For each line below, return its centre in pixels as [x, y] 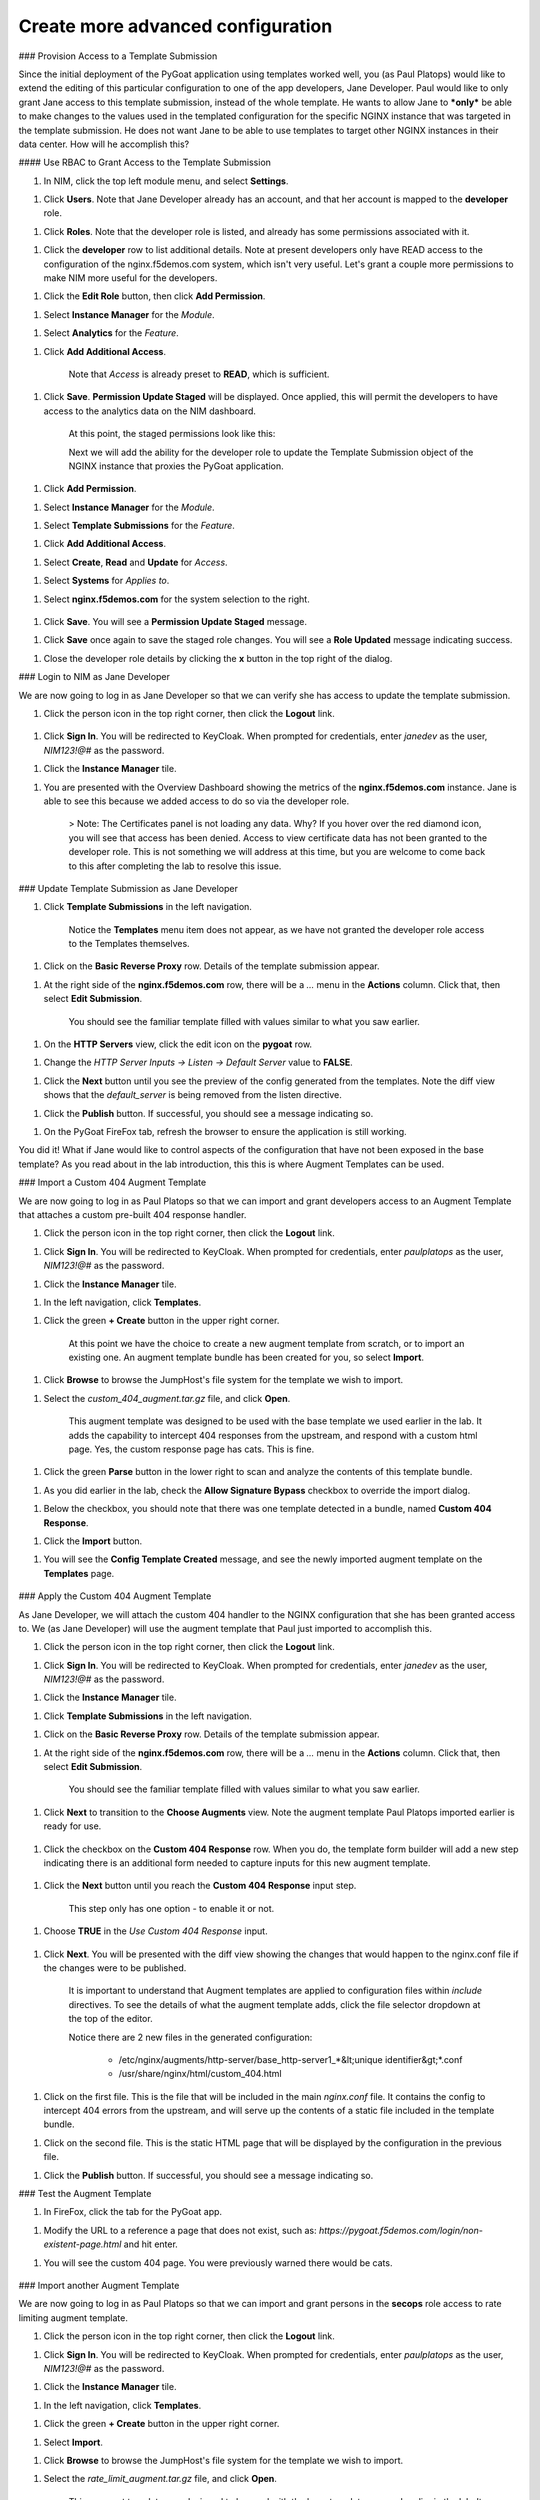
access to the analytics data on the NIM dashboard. [150, 411]
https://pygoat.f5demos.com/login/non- [401, 2230]
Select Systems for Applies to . [106, 581]
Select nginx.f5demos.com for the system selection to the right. [176, 599]
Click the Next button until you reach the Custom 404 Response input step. [200, 1886]
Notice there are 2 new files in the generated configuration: [190, 2037]
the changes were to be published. [115, 1967]
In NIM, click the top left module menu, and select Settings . [166, 181]
